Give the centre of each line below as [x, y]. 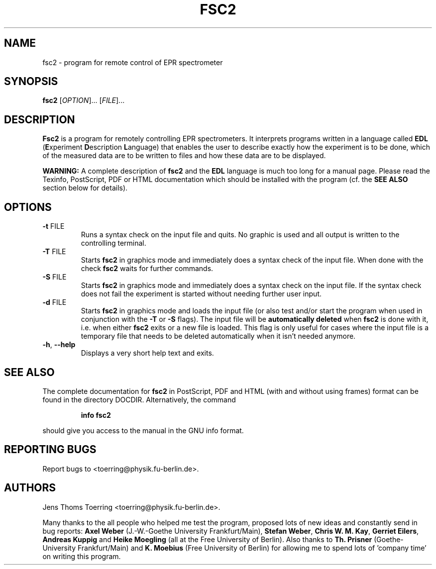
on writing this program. [82, 556]
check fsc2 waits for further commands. [147, 269]
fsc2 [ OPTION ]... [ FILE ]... [84, 100]
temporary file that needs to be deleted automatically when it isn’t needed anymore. [218, 336]
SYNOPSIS [31, 82]
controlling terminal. [113, 243]
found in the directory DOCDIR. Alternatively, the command [139, 399]
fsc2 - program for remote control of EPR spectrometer [133, 62]
